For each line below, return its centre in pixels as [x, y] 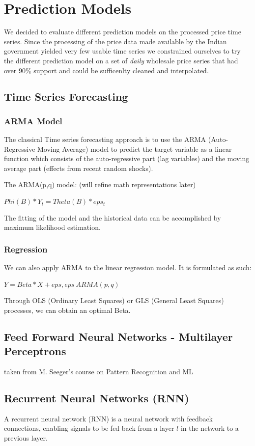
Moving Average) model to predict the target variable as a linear [135, 149]
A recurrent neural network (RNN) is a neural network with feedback [108, 418]
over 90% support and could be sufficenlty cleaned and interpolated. [106, 70]
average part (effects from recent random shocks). [79, 168]
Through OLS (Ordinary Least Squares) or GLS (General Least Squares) [114, 300]
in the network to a [210, 428]
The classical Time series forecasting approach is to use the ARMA [105, 139]
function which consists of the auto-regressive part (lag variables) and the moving [127, 158]
